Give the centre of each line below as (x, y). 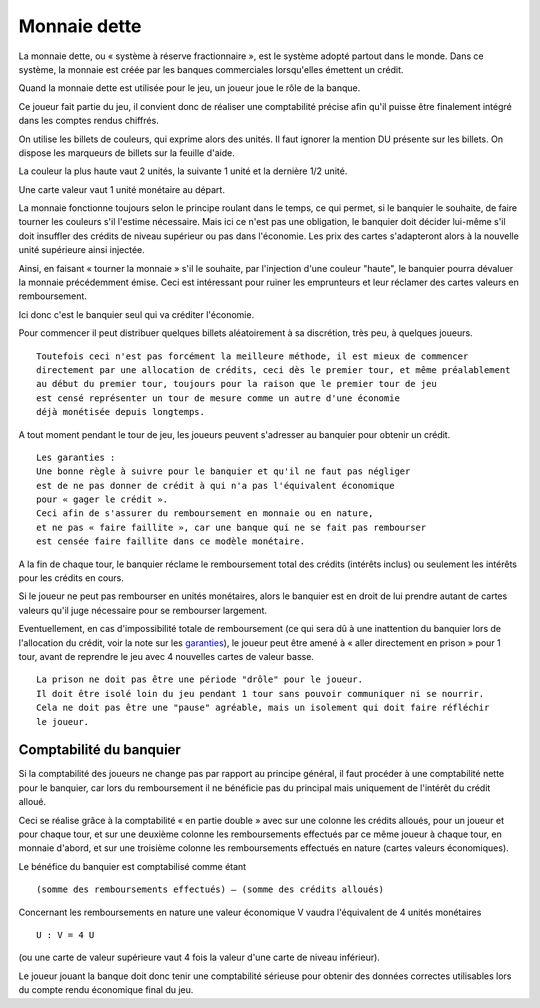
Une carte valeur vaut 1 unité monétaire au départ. (121, 189)
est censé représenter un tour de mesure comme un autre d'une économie (218, 398)
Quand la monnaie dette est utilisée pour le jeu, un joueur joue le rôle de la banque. (189, 88)
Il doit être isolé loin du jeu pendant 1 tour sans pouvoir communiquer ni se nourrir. (260, 693)
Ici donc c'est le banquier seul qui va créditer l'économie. (136, 314)
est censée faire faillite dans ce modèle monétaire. (170, 541)
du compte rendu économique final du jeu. (106, 990)
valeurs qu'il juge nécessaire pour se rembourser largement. (143, 610)
